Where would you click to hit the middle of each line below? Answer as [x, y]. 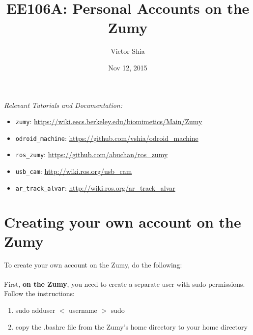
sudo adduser [35, 310]
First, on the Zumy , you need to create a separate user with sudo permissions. [125, 284]
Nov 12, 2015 [128, 67]
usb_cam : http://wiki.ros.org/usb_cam [74, 171]
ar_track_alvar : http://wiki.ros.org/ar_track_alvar [95, 187]
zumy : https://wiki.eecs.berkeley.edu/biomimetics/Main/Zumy [109, 121]
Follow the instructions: [39, 293]
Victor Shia [128, 51]
